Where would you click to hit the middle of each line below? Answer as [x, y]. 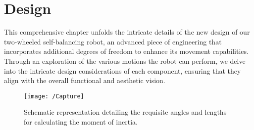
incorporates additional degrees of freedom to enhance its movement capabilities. [126, 51]
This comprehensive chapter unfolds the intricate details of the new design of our [127, 32]
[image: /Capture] [54, 96]
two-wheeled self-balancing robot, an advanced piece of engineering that [113, 41]
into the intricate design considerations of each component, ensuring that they [123, 70]
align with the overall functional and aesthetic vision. [85, 80]
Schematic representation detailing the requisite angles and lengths [125, 112]
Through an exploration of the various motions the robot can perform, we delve [125, 61]
